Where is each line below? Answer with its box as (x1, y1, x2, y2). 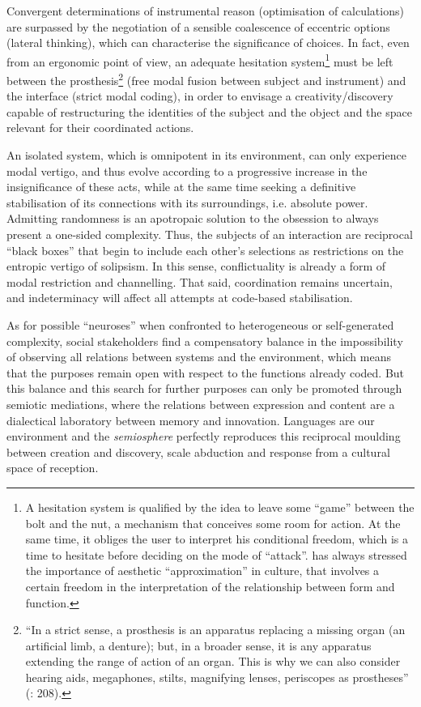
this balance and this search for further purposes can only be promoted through (6, 380, 402, 397)
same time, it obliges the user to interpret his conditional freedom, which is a (25, 530, 409, 547)
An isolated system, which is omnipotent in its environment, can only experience (6, 147, 406, 164)
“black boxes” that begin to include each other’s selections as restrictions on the (6, 241, 404, 258)
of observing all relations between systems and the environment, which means (6, 348, 391, 365)
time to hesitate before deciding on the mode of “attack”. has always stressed (25, 546, 407, 563)
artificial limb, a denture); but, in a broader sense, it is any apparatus (25, 637, 372, 654)
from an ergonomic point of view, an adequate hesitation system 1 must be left (6, 50, 393, 70)
